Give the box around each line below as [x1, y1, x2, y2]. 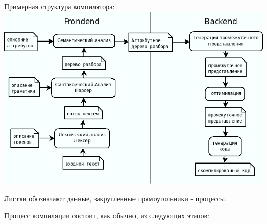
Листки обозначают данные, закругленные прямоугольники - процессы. [4, 193, 227, 203]
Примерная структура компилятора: [4, 1, 115, 11]
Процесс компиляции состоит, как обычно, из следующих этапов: [4, 210, 209, 221]
